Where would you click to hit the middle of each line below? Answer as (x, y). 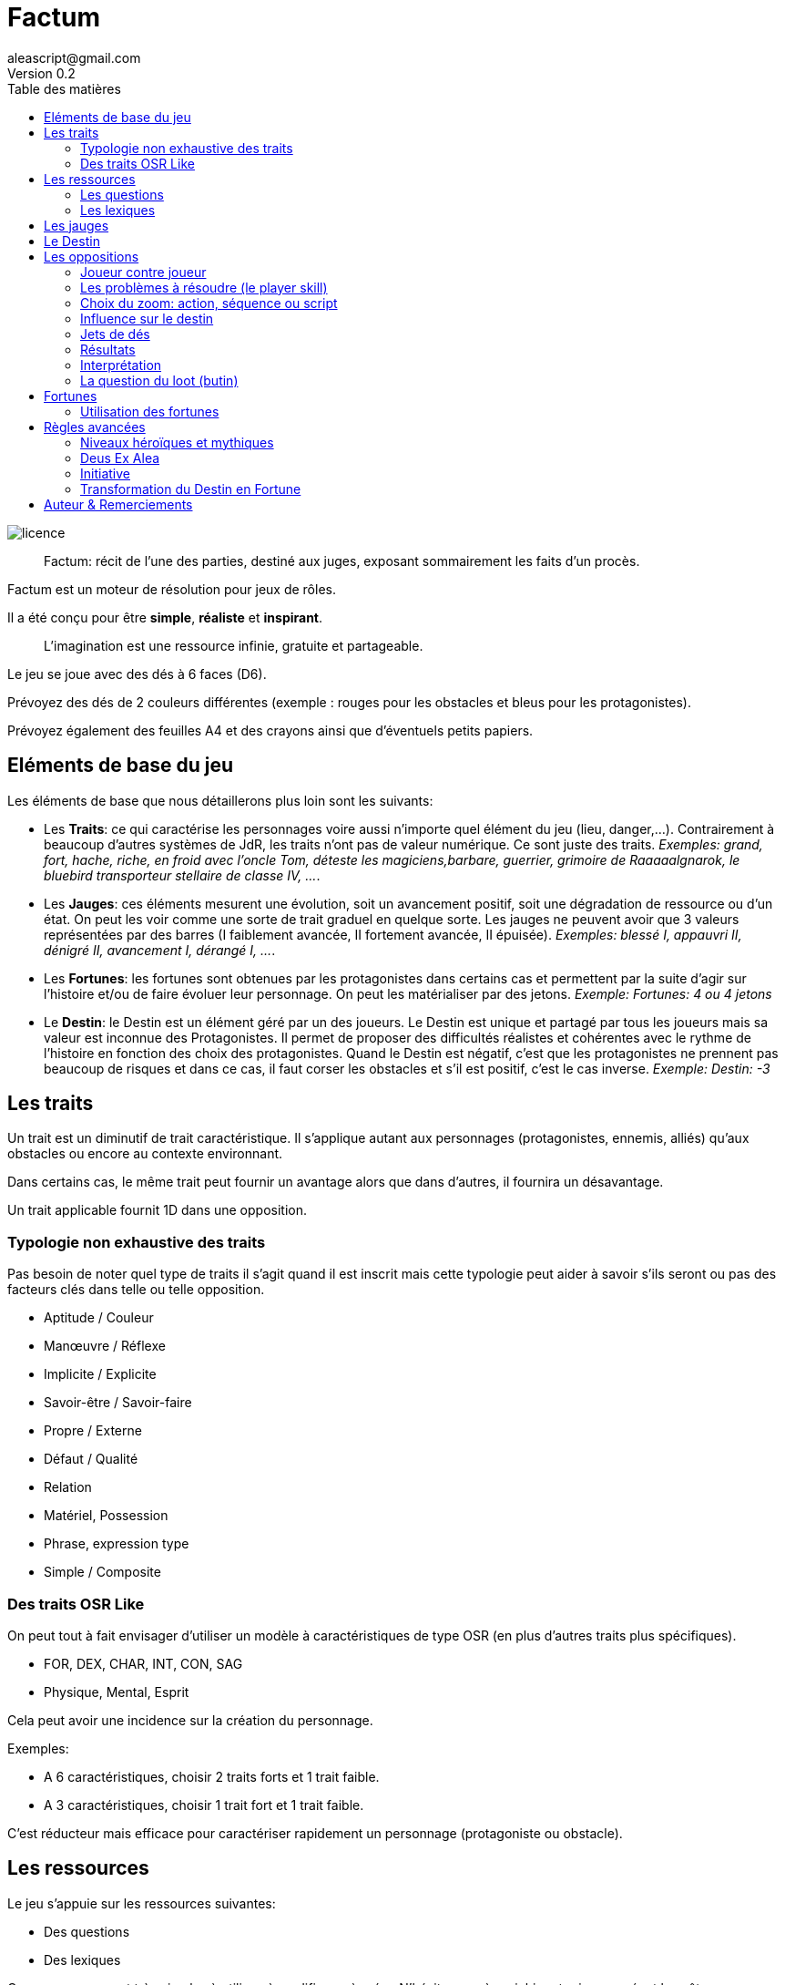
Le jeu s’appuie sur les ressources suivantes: (142, 1903)
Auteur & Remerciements (118, 504)
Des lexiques (82, 1959)
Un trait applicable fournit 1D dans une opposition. (158, 1210)
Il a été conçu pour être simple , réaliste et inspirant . (165, 617)
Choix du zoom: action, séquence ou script (209, 303)
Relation (68, 1487)
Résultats (108, 349)
